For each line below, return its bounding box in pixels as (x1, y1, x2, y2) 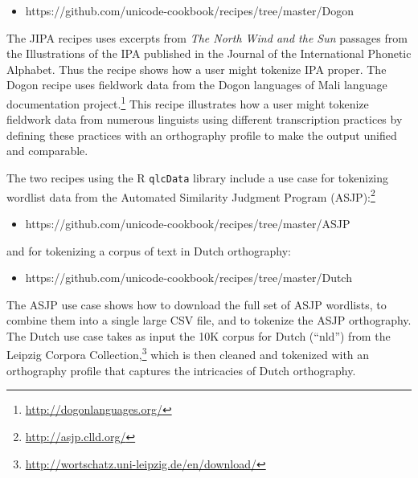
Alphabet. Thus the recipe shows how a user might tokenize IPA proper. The (6, 60, 387, 77)
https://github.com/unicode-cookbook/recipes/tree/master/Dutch (25, 269, 352, 286)
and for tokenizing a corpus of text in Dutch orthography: (6, 242, 291, 259)
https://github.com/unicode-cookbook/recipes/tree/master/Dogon (25, 2, 354, 18)
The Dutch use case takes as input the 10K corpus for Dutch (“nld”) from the (6, 327, 391, 344)
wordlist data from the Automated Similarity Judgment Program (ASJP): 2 (6, 186, 375, 205)
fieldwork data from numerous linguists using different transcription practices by (6, 111, 403, 128)
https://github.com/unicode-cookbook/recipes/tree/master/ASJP (25, 214, 350, 231)
